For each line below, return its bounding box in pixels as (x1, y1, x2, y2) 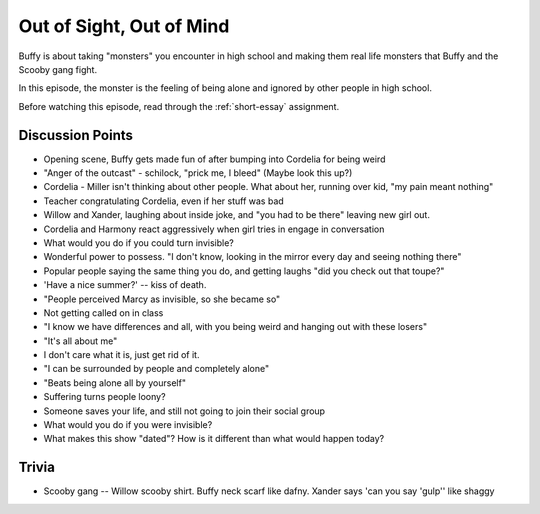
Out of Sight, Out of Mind (18, 15, 230, 37)
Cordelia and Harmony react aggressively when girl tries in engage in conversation (43, 223, 385, 235)
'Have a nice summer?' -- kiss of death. (43, 279, 207, 291)
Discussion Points (18, 126, 134, 144)
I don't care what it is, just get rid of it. (43, 349, 200, 361)
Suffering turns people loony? (43, 391, 166, 403)
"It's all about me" (43, 335, 118, 347)
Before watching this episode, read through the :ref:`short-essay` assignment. (18, 100, 340, 112)
